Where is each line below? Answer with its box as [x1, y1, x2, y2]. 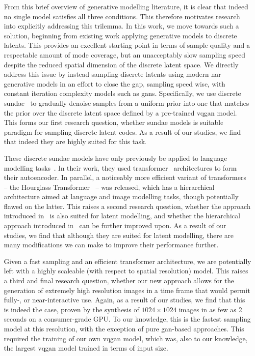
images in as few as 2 [178, 304, 242, 314]
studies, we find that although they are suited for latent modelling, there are [4, 230, 234, 240]
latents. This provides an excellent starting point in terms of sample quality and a [4, 40, 250, 50]
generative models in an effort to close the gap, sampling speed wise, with [4, 78, 226, 89]
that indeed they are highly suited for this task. [4, 136, 147, 147]
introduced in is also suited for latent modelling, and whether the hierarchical [4, 210, 240, 221]
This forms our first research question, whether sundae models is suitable [4, 117, 224, 127]
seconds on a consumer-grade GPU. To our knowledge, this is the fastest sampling [4, 314, 251, 324]
